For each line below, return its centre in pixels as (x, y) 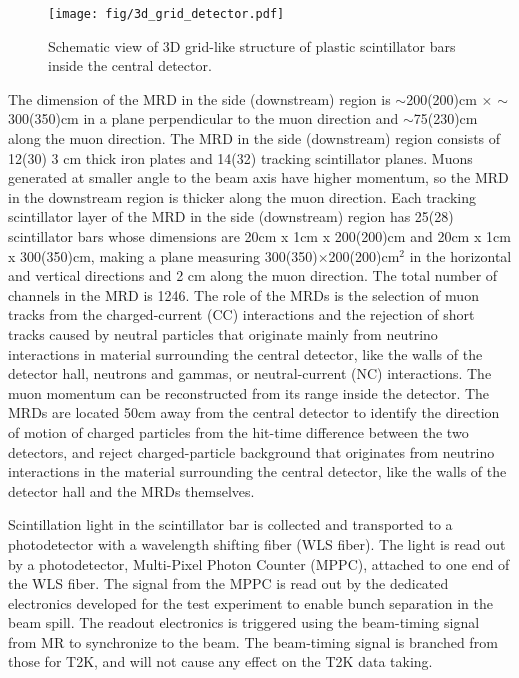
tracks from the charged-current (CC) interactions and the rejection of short (241, 314)
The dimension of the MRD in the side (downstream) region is (199, 98)
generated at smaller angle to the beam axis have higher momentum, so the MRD (258, 177)
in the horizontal (460, 255)
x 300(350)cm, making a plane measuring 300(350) (163, 255)
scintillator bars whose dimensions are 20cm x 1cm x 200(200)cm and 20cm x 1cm (259, 236)
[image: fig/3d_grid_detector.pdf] (166, 14)
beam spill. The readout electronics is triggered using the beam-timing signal (244, 622)
